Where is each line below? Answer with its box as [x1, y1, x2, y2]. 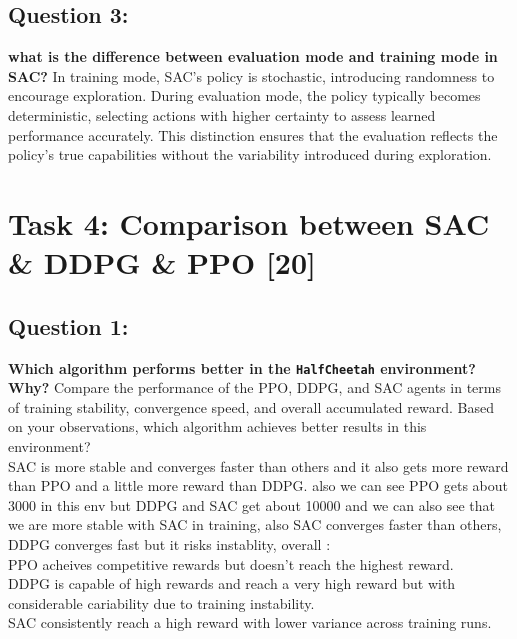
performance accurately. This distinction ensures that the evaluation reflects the [8, 124, 498, 145]
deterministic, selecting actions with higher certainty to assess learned [8, 104, 436, 125]
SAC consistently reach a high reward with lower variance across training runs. [8, 612, 492, 633]
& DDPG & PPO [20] [8, 242, 316, 283]
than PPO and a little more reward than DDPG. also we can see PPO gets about [8, 475, 508, 496]
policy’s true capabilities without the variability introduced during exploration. [8, 144, 492, 165]
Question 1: [8, 310, 129, 341]
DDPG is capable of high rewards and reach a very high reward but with [8, 573, 456, 594]
